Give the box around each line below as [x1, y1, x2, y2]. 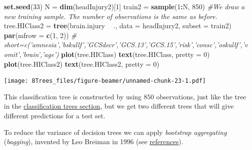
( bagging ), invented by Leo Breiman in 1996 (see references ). [4, 136, 183, 147]
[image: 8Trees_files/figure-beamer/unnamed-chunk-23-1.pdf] [4, 77, 206, 85]
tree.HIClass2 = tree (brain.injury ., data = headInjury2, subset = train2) [4, 20, 232, 31]
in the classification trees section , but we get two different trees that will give [4, 101, 234, 111]
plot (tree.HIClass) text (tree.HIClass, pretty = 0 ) [61, 49, 210, 59]
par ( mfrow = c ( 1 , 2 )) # [4, 30, 77, 40]
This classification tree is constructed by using [4, 91, 142, 101]
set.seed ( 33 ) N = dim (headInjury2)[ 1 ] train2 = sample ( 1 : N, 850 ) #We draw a [4, 1, 245, 11]
